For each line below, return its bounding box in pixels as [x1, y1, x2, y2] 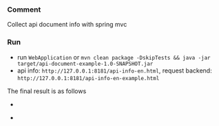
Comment [7, 5, 41, 14]
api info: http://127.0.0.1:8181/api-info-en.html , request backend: [17, 66, 212, 75]
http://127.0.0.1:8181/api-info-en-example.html [17, 75, 160, 81]
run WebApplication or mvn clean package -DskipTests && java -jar [17, 53, 211, 61]
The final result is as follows [7, 87, 87, 95]
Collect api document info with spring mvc [7, 21, 127, 29]
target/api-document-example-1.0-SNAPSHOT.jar [17, 60, 154, 67]
